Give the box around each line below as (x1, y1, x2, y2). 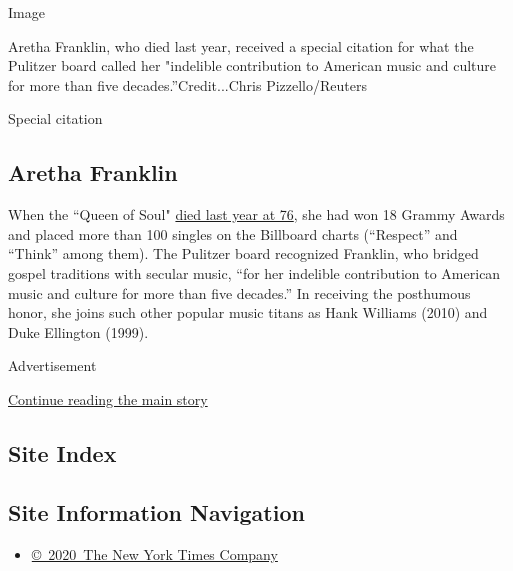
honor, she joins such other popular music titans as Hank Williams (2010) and (8, 302, 488, 323)
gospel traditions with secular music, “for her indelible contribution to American (8, 262, 501, 283)
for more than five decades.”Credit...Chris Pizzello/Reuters (8, 74, 367, 95)
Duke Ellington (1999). (8, 321, 149, 342)
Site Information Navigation (8, 496, 305, 527)
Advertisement (8, 355, 97, 376)
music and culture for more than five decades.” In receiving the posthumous (8, 282, 471, 303)
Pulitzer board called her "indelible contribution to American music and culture (8, 55, 497, 76)
